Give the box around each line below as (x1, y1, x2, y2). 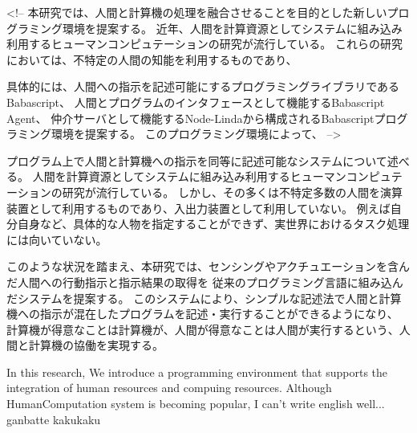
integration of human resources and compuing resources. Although (6, 379, 332, 396)
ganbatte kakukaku (6, 411, 101, 427)
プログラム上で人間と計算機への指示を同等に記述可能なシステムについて (6, 152, 387, 169)
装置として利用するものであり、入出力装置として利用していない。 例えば (6, 199, 391, 216)
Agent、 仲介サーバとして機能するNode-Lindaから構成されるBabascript (6, 109, 374, 126)
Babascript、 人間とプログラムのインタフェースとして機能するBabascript (6, 93, 385, 110)
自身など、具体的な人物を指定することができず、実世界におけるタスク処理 (17, 215, 410, 232)
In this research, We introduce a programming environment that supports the (6, 363, 388, 380)
